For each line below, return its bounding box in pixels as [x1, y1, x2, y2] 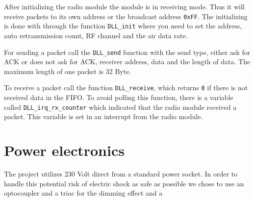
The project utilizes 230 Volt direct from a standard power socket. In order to [4, 168, 238, 178]
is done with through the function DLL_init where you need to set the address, [4, 21, 242, 31]
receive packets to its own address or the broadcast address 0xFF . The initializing [4, 11, 248, 21]
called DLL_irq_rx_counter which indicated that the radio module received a [4, 101, 237, 112]
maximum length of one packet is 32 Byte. [4, 66, 131, 76]
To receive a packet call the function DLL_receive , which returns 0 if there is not [4, 82, 248, 93]
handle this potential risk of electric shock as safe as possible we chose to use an [4, 178, 244, 188]
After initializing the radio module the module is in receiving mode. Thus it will [4, 1, 245, 11]
